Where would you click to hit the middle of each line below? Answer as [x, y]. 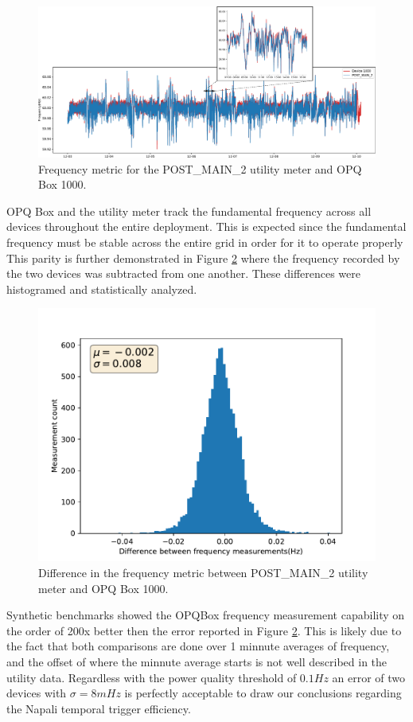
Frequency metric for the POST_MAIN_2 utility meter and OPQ [200, 168]
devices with [37, 693]
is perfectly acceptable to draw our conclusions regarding [263, 693]
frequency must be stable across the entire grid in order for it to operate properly [205, 242]
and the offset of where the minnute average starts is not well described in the [197, 661]
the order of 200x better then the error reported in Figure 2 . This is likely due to [204, 630]
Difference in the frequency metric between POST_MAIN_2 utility [203, 572]
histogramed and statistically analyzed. [102, 289]
